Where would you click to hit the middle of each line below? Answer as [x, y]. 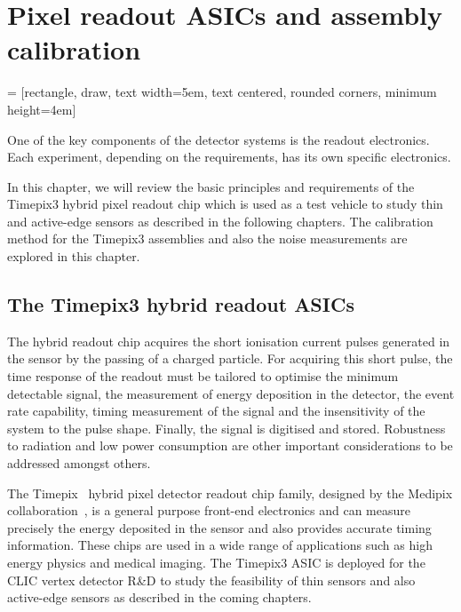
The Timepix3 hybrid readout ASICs [181, 304]
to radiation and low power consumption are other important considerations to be [230, 445]
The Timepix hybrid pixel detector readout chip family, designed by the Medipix [230, 493]
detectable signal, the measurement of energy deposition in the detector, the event [231, 393]
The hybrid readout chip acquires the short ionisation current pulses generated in [229, 341]
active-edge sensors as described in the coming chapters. [159, 597]
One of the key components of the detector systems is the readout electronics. [219, 139]
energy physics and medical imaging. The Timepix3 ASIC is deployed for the [216, 562]
